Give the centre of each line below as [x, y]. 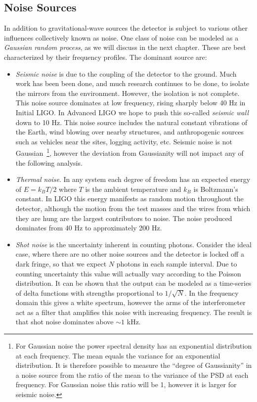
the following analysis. [49, 162]
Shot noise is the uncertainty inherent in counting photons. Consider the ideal [133, 244]
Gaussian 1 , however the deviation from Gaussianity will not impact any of [129, 152]
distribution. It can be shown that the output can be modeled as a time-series [133, 283]
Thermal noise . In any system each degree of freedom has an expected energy [133, 179]
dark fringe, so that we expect [61, 263]
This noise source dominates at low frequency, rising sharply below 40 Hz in [130, 103]
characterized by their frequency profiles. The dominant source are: [106, 57]
